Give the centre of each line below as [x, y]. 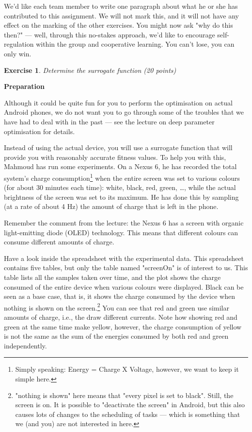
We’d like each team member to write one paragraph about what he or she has [121, 6]
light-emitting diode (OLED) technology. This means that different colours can [121, 232]
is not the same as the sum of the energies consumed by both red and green [116, 336]
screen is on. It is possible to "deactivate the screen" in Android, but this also [130, 405]
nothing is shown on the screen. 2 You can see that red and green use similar [117, 307]
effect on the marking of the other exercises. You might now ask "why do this [118, 25]
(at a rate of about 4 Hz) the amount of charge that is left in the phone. [111, 206]
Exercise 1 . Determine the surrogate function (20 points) [90, 70]
